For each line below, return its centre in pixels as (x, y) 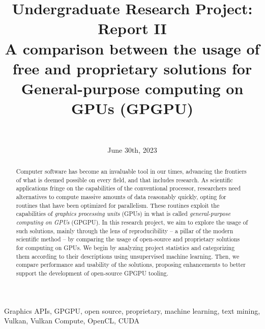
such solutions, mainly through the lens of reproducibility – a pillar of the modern (125, 230)
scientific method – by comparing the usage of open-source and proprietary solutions (128, 239)
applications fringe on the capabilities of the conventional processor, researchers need (128, 188)
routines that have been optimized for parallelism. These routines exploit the (118, 205)
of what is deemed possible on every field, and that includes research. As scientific (124, 180)
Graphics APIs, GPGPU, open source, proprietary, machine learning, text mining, (132, 310)
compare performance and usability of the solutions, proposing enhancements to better (131, 265)
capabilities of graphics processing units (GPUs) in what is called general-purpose (123, 214)
